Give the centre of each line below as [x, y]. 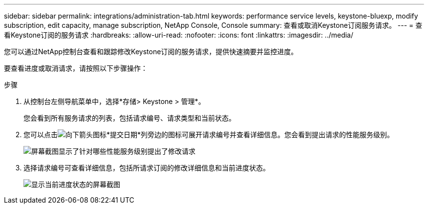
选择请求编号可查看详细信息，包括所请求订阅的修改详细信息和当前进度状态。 [147, 168]
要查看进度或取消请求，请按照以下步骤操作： [76, 68]
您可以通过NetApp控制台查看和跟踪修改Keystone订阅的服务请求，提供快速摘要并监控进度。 [151, 52]
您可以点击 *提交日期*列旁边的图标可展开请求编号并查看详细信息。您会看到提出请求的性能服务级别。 [209, 135]
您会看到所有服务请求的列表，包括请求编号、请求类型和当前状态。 [129, 118]
